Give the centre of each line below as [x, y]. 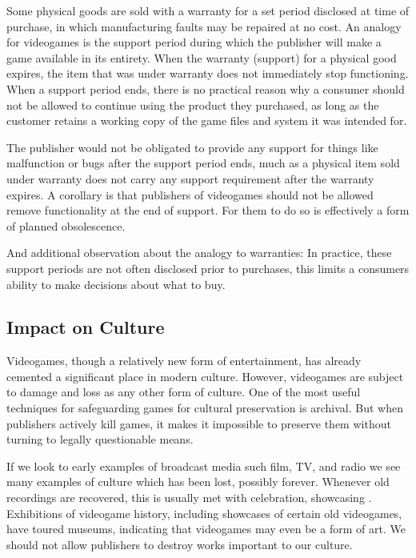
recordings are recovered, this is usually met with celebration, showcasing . [189, 498]
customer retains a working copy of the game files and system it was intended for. [207, 120]
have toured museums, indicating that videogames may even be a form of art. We [206, 529]
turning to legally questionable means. [100, 439]
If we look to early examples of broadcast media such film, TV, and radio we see [204, 466]
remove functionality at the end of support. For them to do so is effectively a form [208, 210]
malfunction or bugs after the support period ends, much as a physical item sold [203, 163]
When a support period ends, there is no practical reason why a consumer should [206, 88]
